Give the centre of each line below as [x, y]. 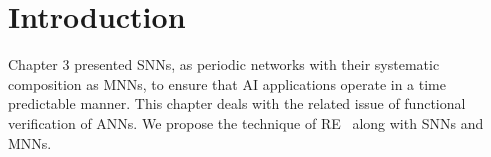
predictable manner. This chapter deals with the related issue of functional [237, 103]
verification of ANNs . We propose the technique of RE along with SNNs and [246, 122]
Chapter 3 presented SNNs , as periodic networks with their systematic [224, 64]
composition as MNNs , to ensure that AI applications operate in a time [227, 83]
